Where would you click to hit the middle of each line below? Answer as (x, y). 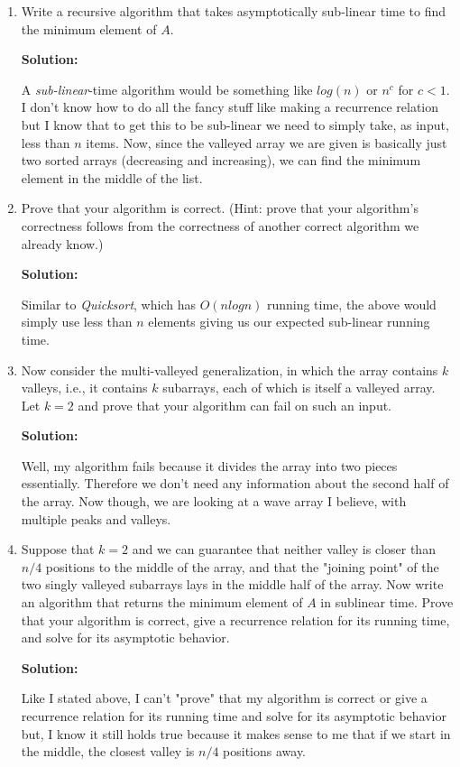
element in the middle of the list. (112, 177)
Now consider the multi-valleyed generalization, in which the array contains (230, 370)
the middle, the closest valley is (108, 751)
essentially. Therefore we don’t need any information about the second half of (235, 483)
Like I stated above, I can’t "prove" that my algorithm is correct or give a (224, 698)
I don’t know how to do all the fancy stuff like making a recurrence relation (230, 107)
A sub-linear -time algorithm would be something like (167, 89)
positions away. (265, 751)
